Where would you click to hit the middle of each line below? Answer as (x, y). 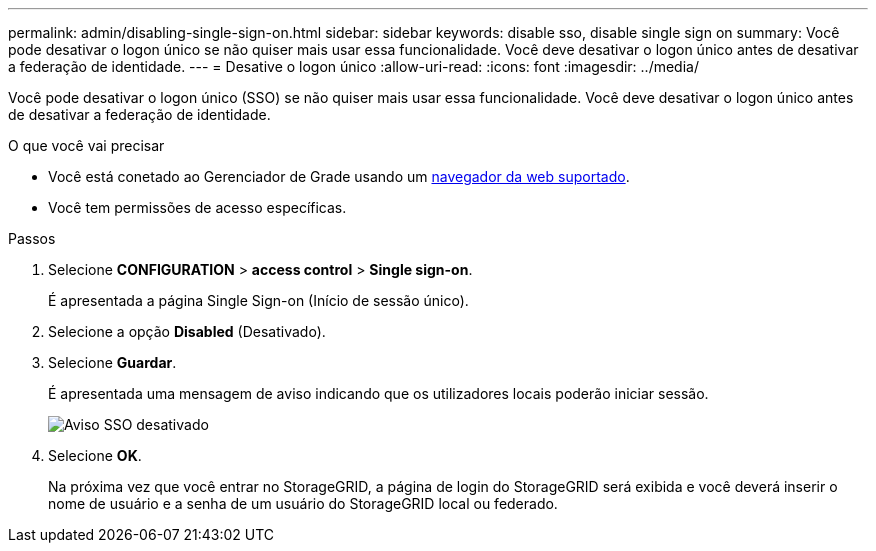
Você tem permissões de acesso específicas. (197, 207)
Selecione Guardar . (112, 362)
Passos (32, 238)
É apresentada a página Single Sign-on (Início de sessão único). (258, 300)
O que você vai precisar (86, 145)
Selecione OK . (95, 455)
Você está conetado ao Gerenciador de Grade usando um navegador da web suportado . (339, 176)
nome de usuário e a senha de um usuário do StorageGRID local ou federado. (303, 503)
